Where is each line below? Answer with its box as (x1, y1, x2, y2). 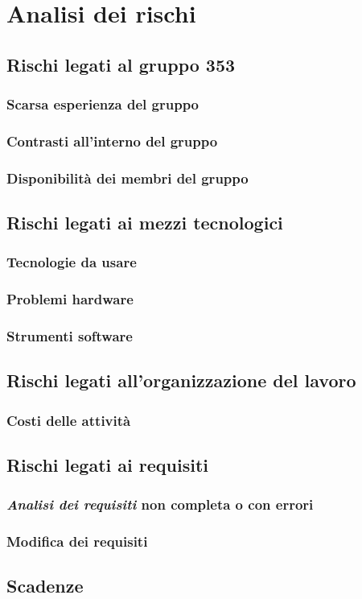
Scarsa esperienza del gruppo (6, 94, 200, 114)
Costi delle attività (6, 410, 131, 430)
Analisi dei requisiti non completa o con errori (6, 494, 314, 514)
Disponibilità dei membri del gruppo (6, 167, 249, 188)
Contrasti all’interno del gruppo (6, 130, 218, 151)
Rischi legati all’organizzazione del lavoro (6, 368, 356, 393)
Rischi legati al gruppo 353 (6, 52, 236, 76)
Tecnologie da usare (6, 252, 137, 272)
